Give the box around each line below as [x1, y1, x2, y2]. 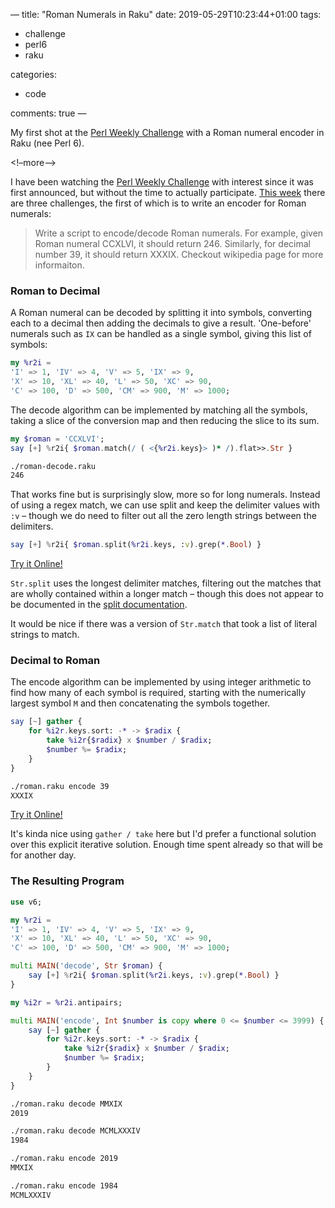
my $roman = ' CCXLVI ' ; [10, 434, 105, 444]
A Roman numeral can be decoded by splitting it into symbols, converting [10, 307, 313, 319]
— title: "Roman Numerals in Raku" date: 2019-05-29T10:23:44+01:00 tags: [10, 9, 322, 20]
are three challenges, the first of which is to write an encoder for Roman [10, 197, 307, 209]
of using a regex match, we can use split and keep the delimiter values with [10, 499, 321, 511]
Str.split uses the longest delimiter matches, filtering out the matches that [10, 577, 322, 589]
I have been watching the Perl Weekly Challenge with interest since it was [10, 176, 314, 188]
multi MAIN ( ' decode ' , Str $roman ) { [10, 961, 163, 971]
